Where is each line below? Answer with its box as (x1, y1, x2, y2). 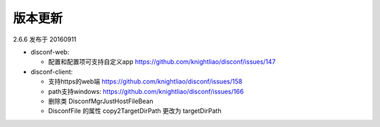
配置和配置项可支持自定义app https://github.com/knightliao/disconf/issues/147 (48, 58, 276, 66)
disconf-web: (30, 48, 70, 56)
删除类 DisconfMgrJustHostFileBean (48, 97, 154, 105)
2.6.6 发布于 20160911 (13, 35, 77, 44)
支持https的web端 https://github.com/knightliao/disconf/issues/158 (48, 77, 243, 86)
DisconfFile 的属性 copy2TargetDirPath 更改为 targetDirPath (48, 107, 222, 115)
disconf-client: (30, 67, 73, 76)
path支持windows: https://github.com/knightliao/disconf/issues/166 (48, 87, 244, 95)
